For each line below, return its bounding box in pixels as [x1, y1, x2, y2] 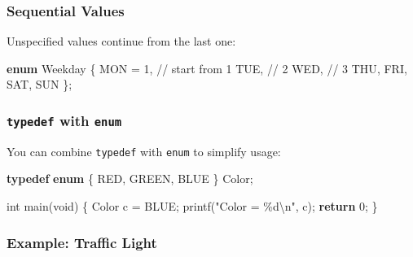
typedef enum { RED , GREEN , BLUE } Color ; [7, 170, 253, 187]
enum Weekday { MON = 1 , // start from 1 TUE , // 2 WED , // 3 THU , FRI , [7, 59, 407, 76]
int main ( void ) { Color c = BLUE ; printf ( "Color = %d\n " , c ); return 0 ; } [7, 198, 378, 215]
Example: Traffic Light [7, 232, 157, 252]
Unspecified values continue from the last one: [7, 33, 236, 50]
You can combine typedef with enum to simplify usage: [7, 142, 281, 159]
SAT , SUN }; [7, 76, 72, 93]
